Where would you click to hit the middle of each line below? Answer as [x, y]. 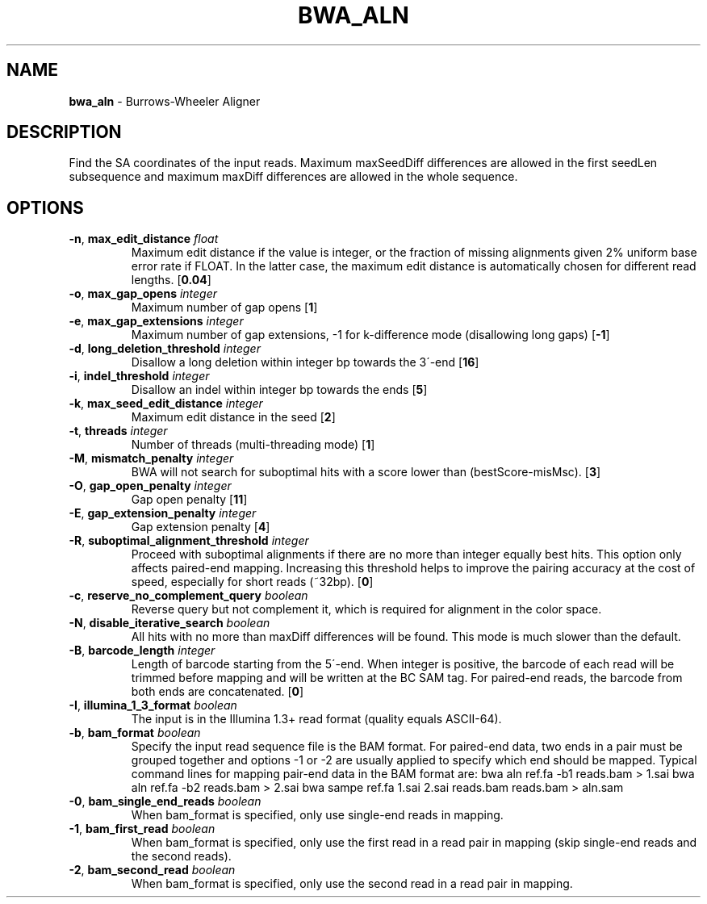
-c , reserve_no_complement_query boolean [188, 596]
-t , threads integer [118, 431]
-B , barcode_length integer [142, 651]
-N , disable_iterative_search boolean [169, 623]
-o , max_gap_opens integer [143, 294]
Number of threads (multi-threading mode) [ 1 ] [253, 445]
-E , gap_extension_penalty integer [163, 513]
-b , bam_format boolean [135, 733]
